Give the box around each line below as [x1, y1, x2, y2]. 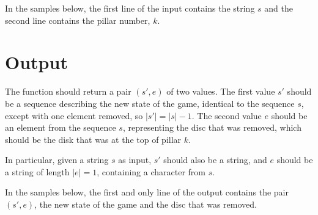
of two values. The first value [166, 85, 275, 98]
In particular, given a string [5, 153, 109, 166]
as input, [118, 153, 152, 166]
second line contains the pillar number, [5, 13, 150, 26]
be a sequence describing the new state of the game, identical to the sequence [5, 97, 295, 109]
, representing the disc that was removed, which [122, 121, 301, 134]
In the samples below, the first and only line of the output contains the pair [5, 186, 289, 199]
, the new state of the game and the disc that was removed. [34, 198, 257, 211]
